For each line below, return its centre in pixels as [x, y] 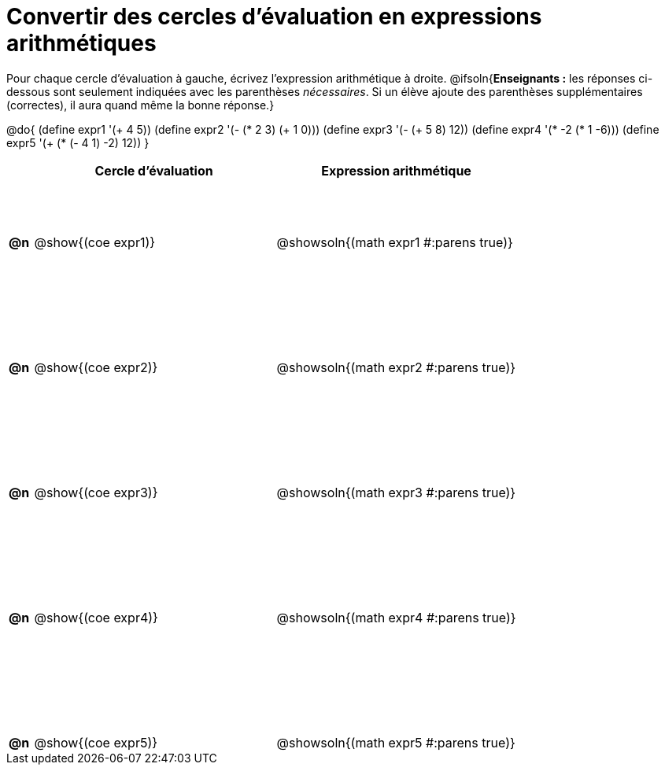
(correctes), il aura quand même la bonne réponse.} [140, 105]
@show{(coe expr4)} [96, 618]
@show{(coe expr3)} [96, 493]
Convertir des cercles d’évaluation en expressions [274, 17]
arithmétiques [81, 43]
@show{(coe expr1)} [95, 243]
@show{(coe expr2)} [96, 368]
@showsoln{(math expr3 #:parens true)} [396, 493]
